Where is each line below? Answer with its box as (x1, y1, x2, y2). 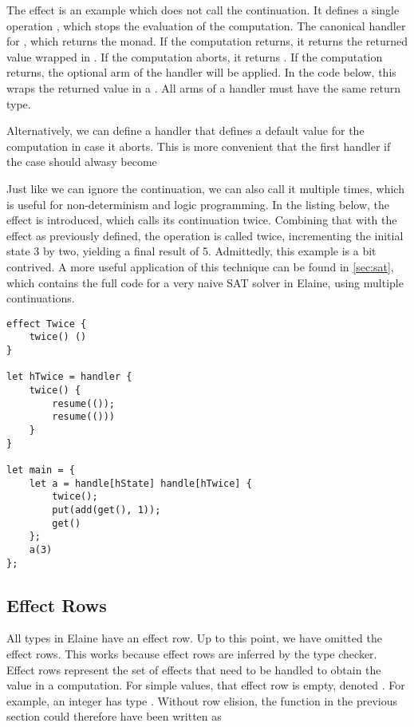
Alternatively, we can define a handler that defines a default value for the (6, 122, 365, 139)
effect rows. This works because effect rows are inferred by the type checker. (6, 645, 377, 662)
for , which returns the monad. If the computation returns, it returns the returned (6, 33, 408, 49)
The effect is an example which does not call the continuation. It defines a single (6, 2, 400, 18)
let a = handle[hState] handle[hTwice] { (29, 477, 252, 489)
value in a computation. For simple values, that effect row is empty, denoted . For (6, 677, 405, 693)
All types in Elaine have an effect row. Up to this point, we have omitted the (6, 630, 382, 646)
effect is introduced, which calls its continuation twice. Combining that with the (6, 211, 397, 228)
